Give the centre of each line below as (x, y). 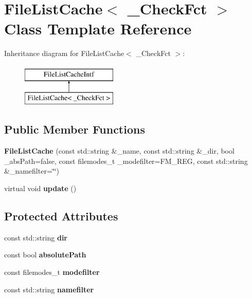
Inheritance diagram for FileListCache (64, 53)
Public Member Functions (75, 129)
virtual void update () (40, 188)
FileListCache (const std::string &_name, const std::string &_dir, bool (119, 151)
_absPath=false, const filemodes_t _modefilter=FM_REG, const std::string (126, 161)
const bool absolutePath (45, 255)
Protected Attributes (61, 216)
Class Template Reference (98, 29)
